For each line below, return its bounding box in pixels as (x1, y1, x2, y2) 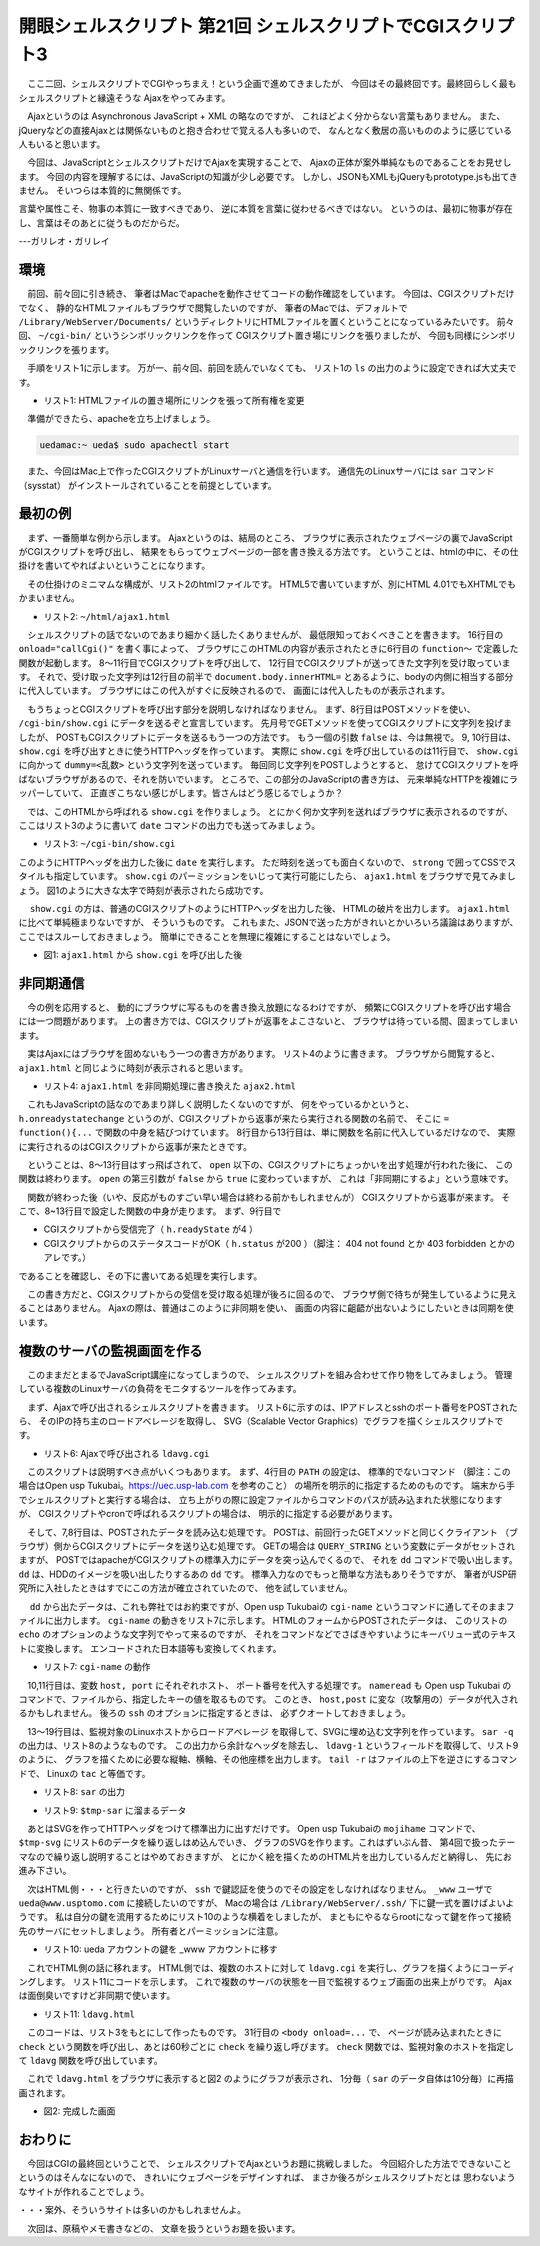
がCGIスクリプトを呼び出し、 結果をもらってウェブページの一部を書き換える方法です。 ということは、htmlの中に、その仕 (18, 545, 519, 557)
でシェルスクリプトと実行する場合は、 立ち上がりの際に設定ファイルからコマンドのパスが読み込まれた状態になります (18, 1493, 503, 1505)
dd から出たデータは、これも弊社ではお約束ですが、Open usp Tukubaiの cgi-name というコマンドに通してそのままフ (29, 1600, 515, 1612)
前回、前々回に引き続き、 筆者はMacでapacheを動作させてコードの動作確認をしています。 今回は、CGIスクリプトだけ (26, 288, 515, 300)
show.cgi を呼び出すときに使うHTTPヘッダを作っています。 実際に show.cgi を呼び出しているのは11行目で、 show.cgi (18, 745, 519, 757)
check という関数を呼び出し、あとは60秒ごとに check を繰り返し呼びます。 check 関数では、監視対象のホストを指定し (18, 2040, 515, 2052)
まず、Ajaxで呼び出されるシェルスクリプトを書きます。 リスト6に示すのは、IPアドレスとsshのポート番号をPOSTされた (26, 1401, 519, 1413)
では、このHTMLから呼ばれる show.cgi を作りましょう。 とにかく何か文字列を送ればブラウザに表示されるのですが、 (26, 805, 514, 817)
